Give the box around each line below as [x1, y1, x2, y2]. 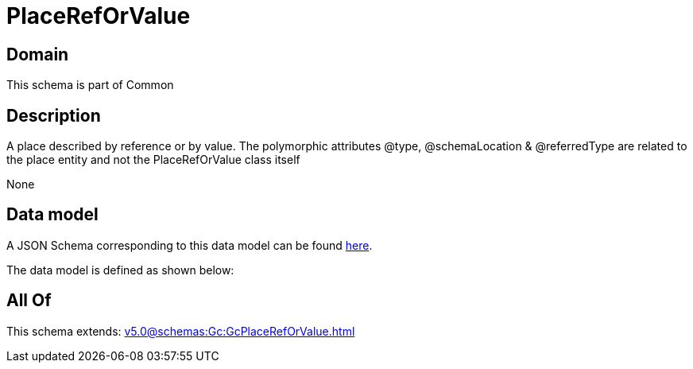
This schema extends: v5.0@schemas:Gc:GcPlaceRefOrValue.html [6, 324, 355, 338]
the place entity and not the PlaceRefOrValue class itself [6, 153, 300, 167]
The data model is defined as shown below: [6, 262, 234, 277]
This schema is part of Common [6, 78, 174, 92]
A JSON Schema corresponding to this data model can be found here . [6, 238, 373, 252]
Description [6, 105, 101, 126]
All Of [6, 290, 52, 311]
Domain [6, 44, 69, 64]
